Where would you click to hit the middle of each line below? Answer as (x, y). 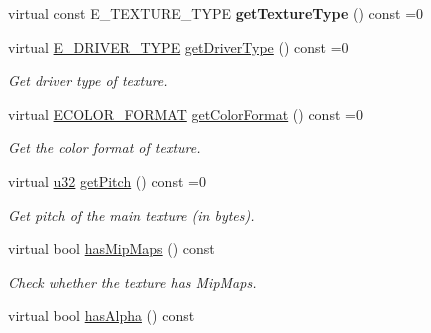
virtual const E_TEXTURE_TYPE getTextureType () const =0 (216, 13)
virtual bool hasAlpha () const (101, 315)
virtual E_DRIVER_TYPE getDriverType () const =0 (178, 46)
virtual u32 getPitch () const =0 (107, 180)
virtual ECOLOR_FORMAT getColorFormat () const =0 (185, 113)
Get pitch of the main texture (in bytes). (131, 214)
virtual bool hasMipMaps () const (111, 248)
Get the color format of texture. (104, 147)
